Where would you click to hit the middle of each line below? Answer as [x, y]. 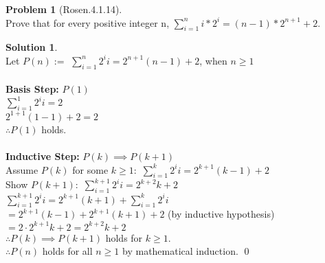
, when [213, 60]
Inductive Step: [43, 156]
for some [90, 169]
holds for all [67, 251]
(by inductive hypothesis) [221, 214]
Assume [22, 169]
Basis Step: [32, 89]
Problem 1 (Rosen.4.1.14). [64, 9]
